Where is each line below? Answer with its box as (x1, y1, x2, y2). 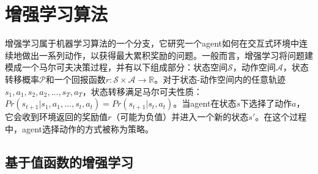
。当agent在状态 (173, 97, 237, 110)
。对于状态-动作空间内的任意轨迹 (154, 72, 286, 85)
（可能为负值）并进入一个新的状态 (111, 110, 249, 123)
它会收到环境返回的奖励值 (5, 110, 108, 123)
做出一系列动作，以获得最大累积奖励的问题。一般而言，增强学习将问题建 (21, 48, 313, 61)
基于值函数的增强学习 (5, 152, 133, 171)
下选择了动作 (240, 97, 292, 110)
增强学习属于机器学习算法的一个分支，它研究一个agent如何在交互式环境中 (5, 37, 300, 50)
